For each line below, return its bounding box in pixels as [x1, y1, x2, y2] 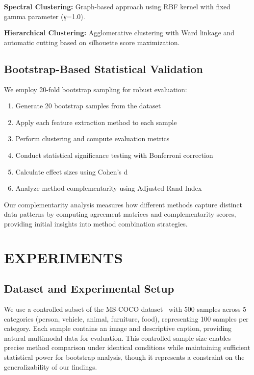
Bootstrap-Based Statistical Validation [4, 61, 203, 76]
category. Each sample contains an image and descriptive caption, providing [4, 323, 232, 333]
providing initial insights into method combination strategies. [4, 218, 188, 228]
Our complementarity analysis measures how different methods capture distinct [4, 199, 242, 209]
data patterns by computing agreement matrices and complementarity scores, [4, 209, 236, 219]
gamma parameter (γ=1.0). [4, 11, 85, 21]
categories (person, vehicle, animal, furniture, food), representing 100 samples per [4, 313, 249, 324]
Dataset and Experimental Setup [4, 281, 174, 296]
